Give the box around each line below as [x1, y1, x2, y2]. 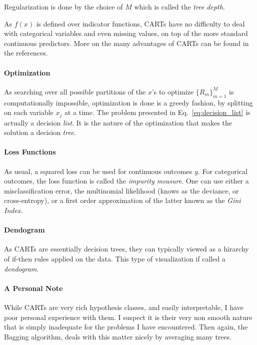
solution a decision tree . [4, 127, 76, 137]
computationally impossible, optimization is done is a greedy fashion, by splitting [4, 97, 253, 107]
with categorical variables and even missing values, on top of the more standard [4, 28, 248, 38]
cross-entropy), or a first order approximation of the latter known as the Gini [4, 195, 241, 205]
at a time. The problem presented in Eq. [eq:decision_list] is [64, 107, 250, 117]
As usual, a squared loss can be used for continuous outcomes [4, 165, 192, 176]
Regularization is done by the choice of [4, 1, 123, 11]
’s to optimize [151, 86, 194, 96]
